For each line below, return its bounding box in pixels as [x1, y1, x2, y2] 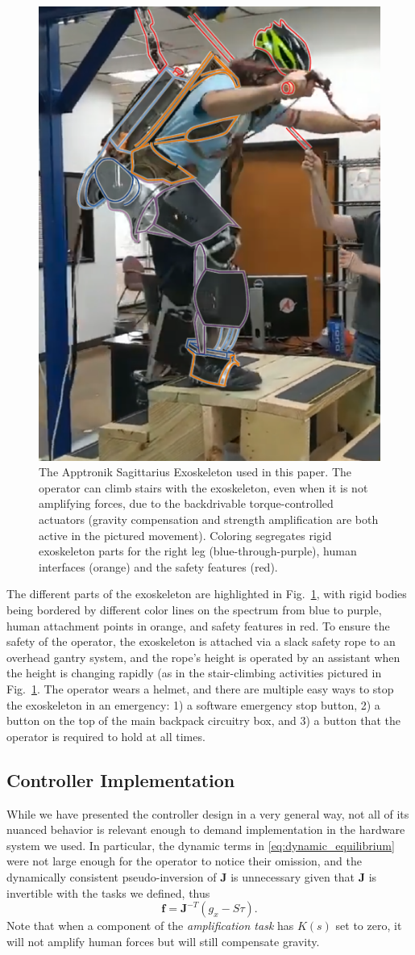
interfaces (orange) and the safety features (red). [39, 558, 278, 575]
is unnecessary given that [230, 868, 355, 885]
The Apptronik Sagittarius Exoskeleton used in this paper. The [39, 463, 351, 480]
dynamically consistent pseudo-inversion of [6, 868, 217, 885]
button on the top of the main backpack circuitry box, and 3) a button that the [6, 712, 400, 729]
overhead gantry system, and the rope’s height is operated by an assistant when [6, 648, 400, 665]
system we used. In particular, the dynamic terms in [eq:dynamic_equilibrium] [6, 836, 395, 853]
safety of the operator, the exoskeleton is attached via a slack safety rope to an [6, 633, 396, 650]
